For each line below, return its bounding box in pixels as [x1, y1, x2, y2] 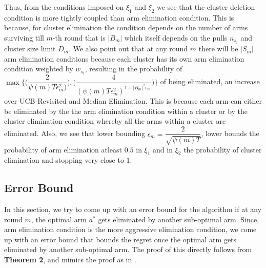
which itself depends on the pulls [124, 32, 228, 43]
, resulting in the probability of [85, 63, 182, 74]
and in [153, 144, 173, 155]
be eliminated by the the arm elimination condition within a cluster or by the [4, 105, 248, 116]
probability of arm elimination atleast [4, 144, 122, 155]
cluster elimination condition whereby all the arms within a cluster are [4, 116, 226, 126]
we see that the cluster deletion [157, 2, 255, 12]
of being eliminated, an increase [160, 76, 260, 87]
